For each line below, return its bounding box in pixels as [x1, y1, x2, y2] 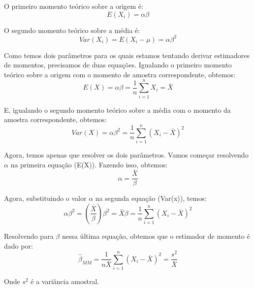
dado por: [4, 240, 33, 251]
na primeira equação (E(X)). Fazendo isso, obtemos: [10, 159, 168, 169]
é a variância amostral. [31, 276, 99, 287]
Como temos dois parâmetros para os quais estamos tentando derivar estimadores [4, 50, 250, 60]
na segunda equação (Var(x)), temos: [95, 193, 207, 203]
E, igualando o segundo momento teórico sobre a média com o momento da [4, 104, 231, 115]
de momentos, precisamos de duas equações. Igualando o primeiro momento [4, 60, 232, 70]
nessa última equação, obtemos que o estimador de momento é [62, 230, 250, 241]
